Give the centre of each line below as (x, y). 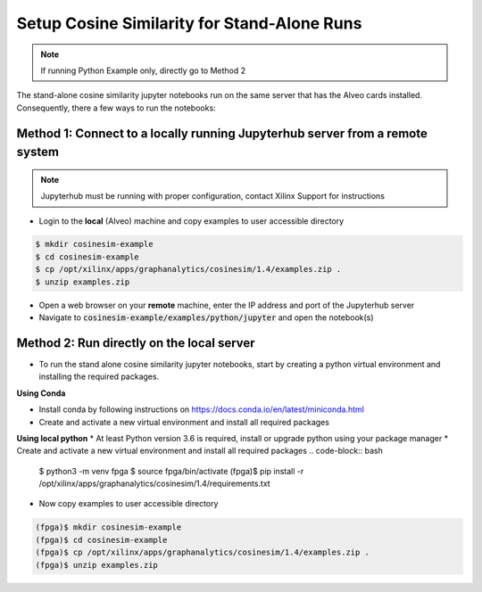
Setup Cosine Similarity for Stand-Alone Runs (189, 23)
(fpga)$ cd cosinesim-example (101, 540)
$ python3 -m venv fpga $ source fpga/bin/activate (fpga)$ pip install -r (171, 471)
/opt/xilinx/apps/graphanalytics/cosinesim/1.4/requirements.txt (155, 484)
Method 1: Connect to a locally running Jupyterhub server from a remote (222, 133)
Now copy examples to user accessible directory (129, 504)
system (38, 152)
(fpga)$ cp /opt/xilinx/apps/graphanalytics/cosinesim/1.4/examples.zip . (203, 552)
